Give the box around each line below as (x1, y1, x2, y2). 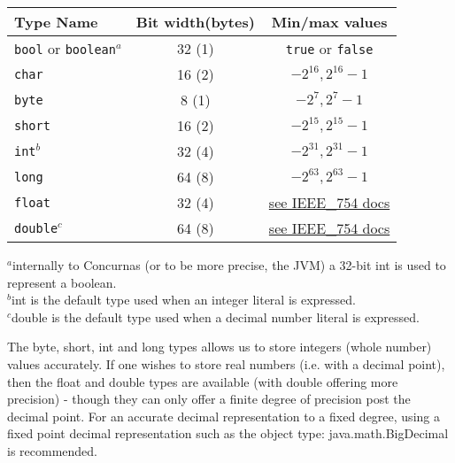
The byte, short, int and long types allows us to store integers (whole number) (7, 337, 432, 356)
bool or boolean (14, 38, 116, 58)
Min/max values (271, 12, 388, 32)
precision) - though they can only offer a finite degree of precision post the (7, 390, 411, 408)
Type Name (14, 12, 98, 32)
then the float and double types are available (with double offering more (7, 372, 398, 390)
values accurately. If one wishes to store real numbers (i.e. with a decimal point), (7, 354, 445, 373)
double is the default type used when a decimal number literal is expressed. (12, 307, 420, 326)
